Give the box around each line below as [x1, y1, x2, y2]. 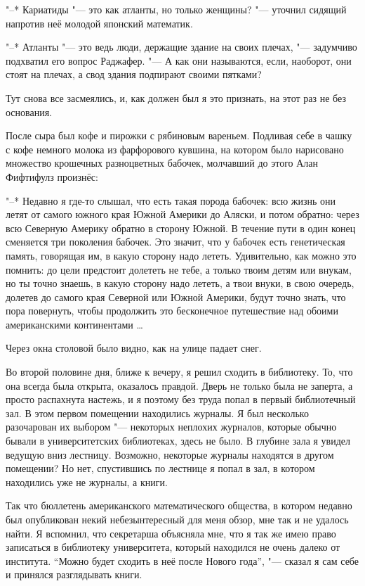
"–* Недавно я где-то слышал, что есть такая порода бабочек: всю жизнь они [6, 193, 336, 208]
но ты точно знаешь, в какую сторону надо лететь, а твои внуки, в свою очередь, [6, 276, 354, 291]
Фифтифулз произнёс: [6, 169, 98, 184]
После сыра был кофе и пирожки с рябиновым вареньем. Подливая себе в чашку [6, 128, 352, 143]
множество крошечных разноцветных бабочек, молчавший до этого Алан [6, 155, 319, 170]
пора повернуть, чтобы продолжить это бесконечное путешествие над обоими [6, 303, 338, 318]
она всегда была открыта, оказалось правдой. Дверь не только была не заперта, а [6, 378, 353, 393]
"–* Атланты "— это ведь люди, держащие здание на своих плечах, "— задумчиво [6, 39, 357, 54]
